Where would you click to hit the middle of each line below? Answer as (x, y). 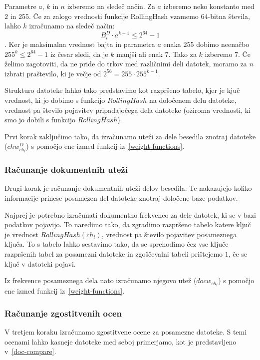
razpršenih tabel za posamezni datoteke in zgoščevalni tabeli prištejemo (114, 253)
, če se (238, 253)
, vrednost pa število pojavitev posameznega (169, 234)
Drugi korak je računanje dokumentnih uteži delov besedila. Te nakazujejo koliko (128, 188)
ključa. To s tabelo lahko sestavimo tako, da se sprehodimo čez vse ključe (117, 244)
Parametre (20, 6)
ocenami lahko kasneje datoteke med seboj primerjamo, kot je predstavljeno (121, 341)
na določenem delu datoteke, (193, 100)
